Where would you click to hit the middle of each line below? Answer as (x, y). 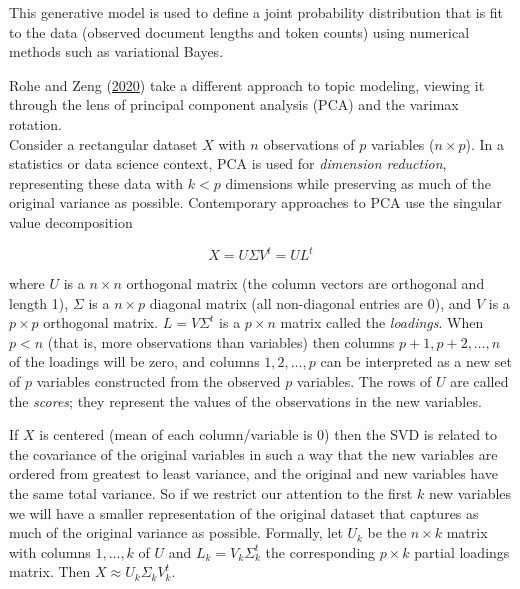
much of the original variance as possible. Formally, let (176, 532)
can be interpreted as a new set (416, 361)
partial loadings (462, 551)
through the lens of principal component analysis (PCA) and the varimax (234, 104)
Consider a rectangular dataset (103, 143)
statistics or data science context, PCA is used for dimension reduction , (228, 163)
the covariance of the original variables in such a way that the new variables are (253, 453)
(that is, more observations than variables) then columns (221, 341)
